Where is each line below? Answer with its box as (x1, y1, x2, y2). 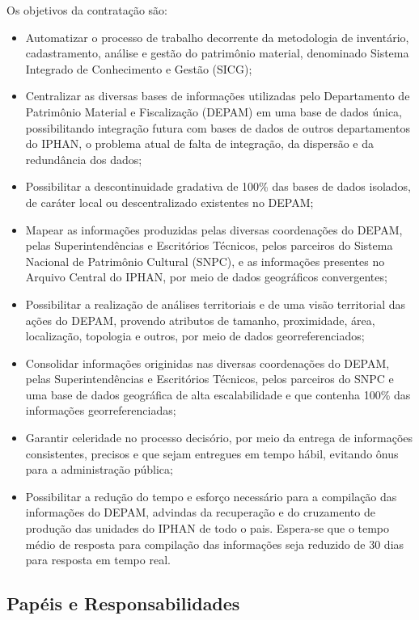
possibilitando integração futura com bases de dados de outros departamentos (25, 119, 410, 136)
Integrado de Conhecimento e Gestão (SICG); (25, 60, 252, 77)
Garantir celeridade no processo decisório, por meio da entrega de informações (25, 429, 413, 446)
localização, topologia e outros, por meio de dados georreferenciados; (25, 327, 365, 344)
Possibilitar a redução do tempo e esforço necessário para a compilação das (25, 487, 397, 504)
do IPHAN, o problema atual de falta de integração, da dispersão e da (25, 135, 374, 152)
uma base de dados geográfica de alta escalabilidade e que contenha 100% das (25, 386, 411, 403)
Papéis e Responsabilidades (6, 591, 240, 616)
